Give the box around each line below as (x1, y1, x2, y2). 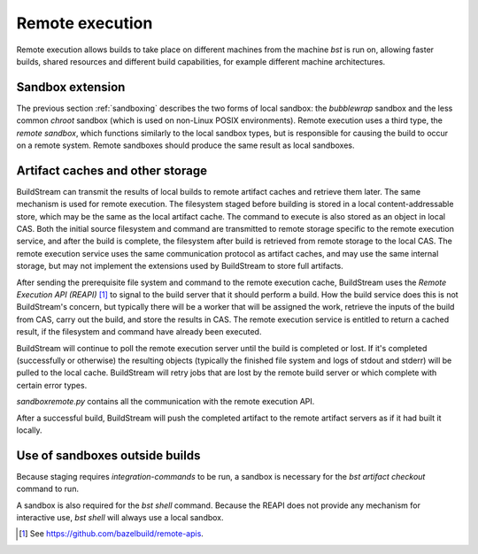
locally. (16, 425, 42, 435)
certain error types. (16, 380, 88, 390)
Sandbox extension (16, 80, 126, 95)
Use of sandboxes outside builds (16, 448, 201, 463)
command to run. (16, 483, 80, 495)
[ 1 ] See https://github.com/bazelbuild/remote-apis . (19, 528, 204, 539)
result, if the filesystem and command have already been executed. (16, 327, 262, 337)
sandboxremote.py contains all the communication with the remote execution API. (16, 396, 315, 407)
